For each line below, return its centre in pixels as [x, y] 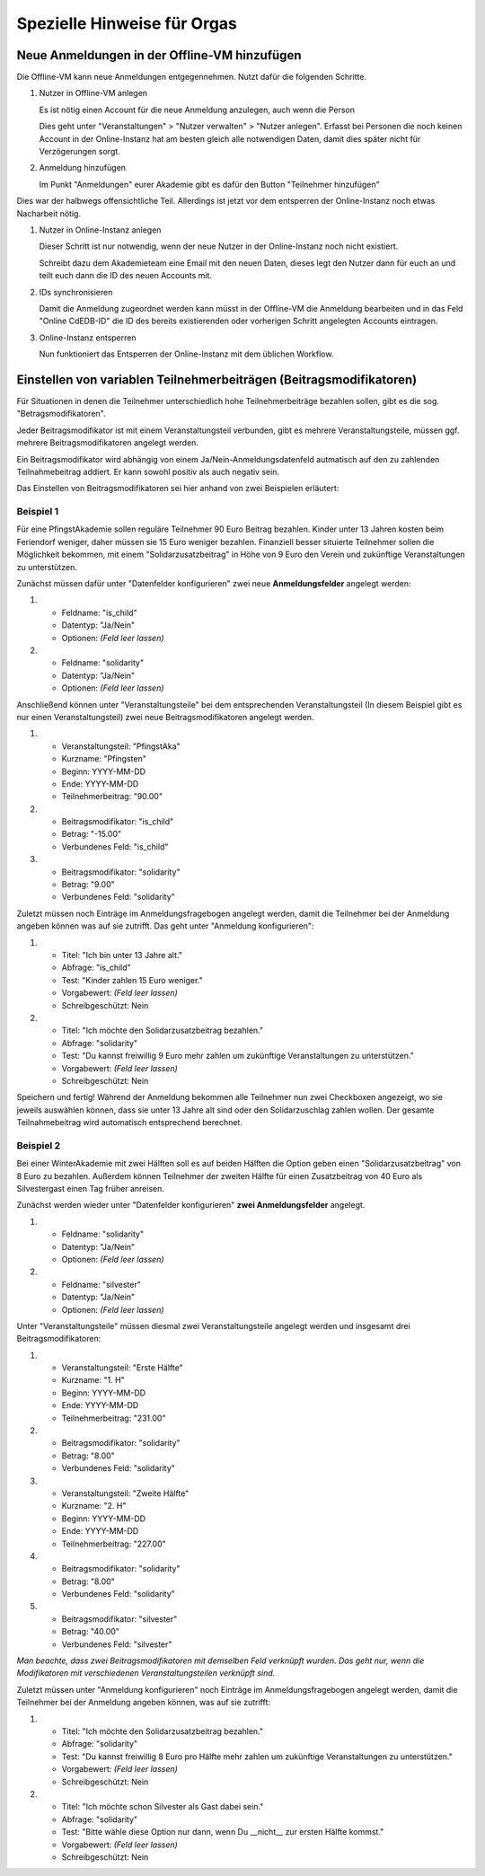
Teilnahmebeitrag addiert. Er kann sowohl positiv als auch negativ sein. [148, 471]
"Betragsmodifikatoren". [61, 414]
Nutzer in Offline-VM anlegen [93, 93]
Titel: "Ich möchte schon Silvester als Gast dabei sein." [163, 1807]
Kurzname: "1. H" [93, 1380]
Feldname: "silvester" [101, 1284]
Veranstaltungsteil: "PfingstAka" [121, 746]
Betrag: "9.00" [88, 885]
